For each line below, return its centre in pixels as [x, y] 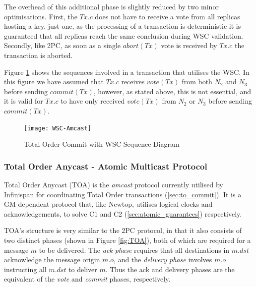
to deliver [83, 269]
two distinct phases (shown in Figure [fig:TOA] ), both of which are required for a [128, 240]
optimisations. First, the [41, 16]
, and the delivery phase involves [163, 259]
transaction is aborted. [38, 55]
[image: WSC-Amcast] [58, 128]
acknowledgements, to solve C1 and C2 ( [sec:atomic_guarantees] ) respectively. [123, 213]
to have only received [93, 101]
